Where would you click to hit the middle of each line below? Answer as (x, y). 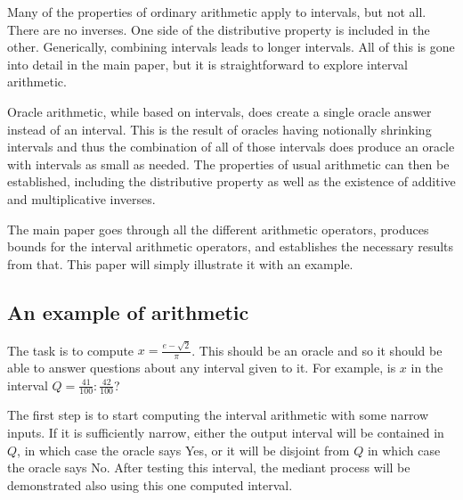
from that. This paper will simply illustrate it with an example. (180, 263)
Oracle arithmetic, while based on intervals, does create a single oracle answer (219, 111)
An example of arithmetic (128, 311)
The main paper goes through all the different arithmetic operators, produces (218, 229)
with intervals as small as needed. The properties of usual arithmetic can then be (228, 164)
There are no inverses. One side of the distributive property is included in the (219, 29)
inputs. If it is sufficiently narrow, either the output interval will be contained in (226, 433)
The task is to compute (71, 350)
